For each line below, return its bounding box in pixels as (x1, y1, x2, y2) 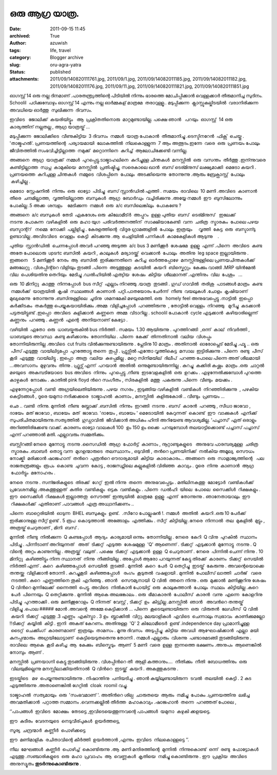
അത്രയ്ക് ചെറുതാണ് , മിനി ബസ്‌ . (9, 524, 80, 530)
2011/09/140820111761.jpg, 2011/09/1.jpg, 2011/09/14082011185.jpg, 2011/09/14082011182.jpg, (50, 76, 247, 82)
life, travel (50, 47, 71, 53)
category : (9, 54, 31, 61)
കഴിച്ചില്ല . (10, 178, 31, 184)
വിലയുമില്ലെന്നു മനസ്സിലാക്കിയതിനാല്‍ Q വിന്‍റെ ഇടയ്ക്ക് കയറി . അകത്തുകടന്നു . (10, 666, 179, 672)
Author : (9, 40, 27, 46)
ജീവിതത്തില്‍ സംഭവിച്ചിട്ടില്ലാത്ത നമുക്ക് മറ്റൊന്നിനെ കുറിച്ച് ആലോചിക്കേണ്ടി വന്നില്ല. (9, 147, 188, 154)
